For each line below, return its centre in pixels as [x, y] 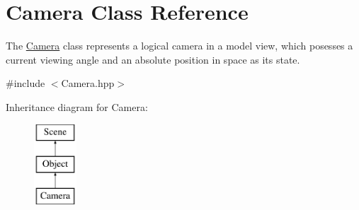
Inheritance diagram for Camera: [77, 106]
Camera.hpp [88, 83]
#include [25, 83]
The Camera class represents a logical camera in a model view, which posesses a [179, 46]
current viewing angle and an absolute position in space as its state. [153, 59]
